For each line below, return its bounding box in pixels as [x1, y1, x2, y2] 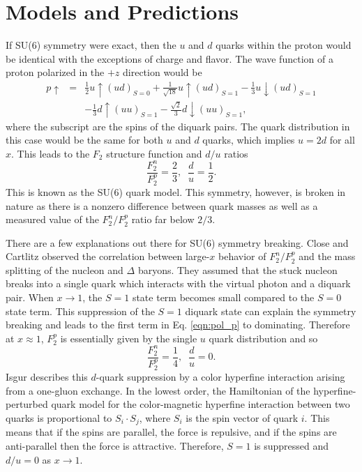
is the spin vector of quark [186, 410, 299, 425]
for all [329, 132, 355, 147]
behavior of [218, 249, 266, 264]
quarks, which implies [202, 132, 295, 147]
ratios [224, 146, 248, 160]
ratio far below [131, 212, 195, 227]
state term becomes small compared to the [132, 290, 315, 305]
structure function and [106, 146, 202, 160]
